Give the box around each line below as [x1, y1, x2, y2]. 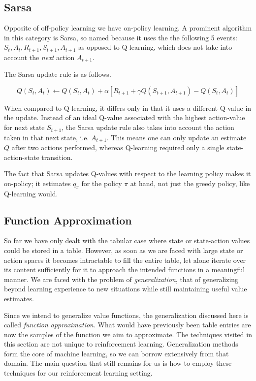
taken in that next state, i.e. [4, 132, 89, 142]
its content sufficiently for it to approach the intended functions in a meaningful [4, 264, 245, 275]
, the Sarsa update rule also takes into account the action [62, 122, 234, 132]
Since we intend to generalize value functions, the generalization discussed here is [4, 310, 249, 320]
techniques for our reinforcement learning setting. [4, 368, 153, 378]
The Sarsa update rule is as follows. [4, 69, 111, 79]
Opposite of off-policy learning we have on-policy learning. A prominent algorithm [4, 23, 252, 33]
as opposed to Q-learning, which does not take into [78, 42, 232, 52]
